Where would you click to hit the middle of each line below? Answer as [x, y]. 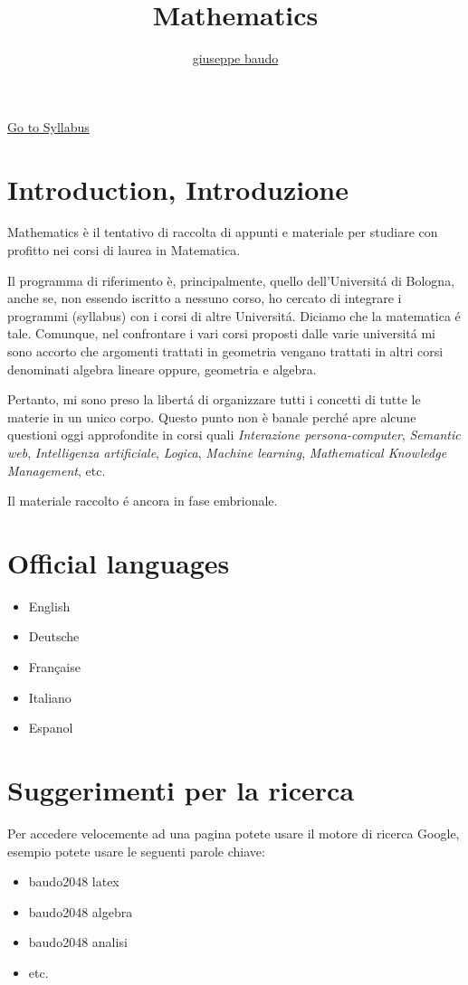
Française [54, 667]
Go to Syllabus [48, 126]
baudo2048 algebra [81, 911]
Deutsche [54, 636]
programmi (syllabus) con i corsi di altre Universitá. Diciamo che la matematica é [234, 315]
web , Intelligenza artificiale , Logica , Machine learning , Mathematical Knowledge [227, 452]
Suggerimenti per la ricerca [181, 790]
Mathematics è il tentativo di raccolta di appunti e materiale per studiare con [223, 232]
